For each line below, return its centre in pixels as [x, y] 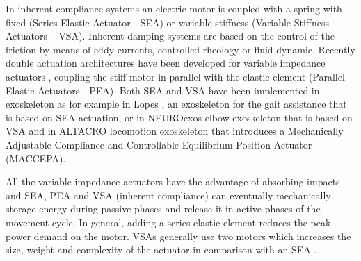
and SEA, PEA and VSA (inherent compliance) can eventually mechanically [168, 195]
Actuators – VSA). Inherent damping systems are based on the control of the [170, 36]
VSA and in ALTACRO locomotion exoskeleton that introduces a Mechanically [175, 131]
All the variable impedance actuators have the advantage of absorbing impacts [173, 182]
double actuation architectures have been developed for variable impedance [166, 63]
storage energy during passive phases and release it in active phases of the [163, 209]
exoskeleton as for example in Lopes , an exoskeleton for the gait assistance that [176, 104]
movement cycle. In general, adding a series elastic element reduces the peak [168, 222]
